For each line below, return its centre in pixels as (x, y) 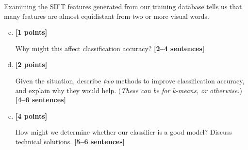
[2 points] (31, 64)
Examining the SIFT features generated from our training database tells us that (123, 6)
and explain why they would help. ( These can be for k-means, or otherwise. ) (129, 90)
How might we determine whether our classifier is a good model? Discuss (124, 132)
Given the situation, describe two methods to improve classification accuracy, (130, 80)
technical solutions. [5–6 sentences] (70, 141)
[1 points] (31, 32)
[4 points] (31, 116)
